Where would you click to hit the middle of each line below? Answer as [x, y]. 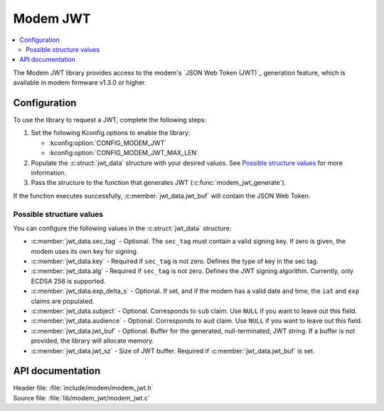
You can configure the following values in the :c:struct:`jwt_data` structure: [122, 228]
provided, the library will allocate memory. [92, 341]
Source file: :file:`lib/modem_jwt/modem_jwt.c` [82, 397]
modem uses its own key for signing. [85, 251]
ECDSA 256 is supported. [68, 281]
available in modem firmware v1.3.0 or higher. [80, 82]
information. [49, 172]
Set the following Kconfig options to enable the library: [111, 133]
